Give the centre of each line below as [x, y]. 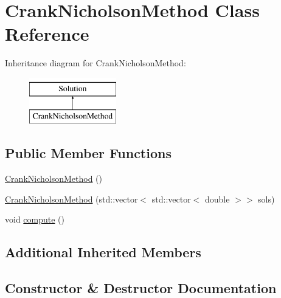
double [217, 199]
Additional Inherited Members [103, 252]
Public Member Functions [88, 153]
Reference [47, 34]
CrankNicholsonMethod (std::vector [71, 199]
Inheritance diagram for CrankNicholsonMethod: [95, 63]
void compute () [35, 219]
